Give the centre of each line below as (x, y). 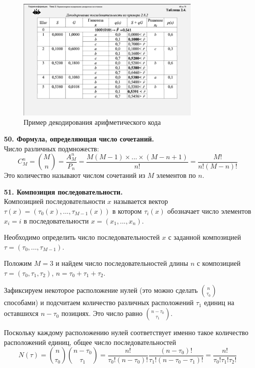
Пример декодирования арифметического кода (92, 122)
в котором (127, 211)
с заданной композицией (205, 237)
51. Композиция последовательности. (63, 191)
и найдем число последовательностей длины (122, 263)
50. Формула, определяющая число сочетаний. (79, 138)
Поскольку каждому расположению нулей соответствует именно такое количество (126, 332)
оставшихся (21, 313)
